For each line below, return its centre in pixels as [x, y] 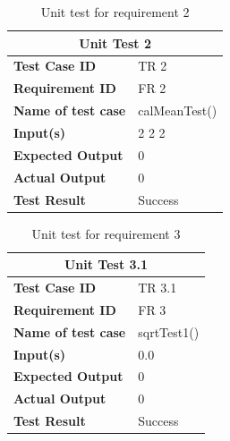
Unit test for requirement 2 [115, 12]
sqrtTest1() [169, 331]
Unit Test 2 [115, 42]
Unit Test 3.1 [106, 264]
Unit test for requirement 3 [106, 233]
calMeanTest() [178, 110]
